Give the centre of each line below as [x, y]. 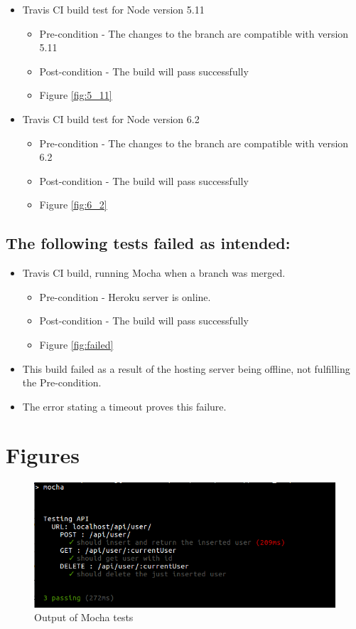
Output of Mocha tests [84, 617]
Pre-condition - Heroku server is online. [125, 296]
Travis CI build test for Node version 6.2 [111, 118]
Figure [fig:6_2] [73, 205]
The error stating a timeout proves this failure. [124, 406]
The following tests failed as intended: [148, 243]
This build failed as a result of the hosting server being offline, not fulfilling [186, 368]
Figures [43, 455]
